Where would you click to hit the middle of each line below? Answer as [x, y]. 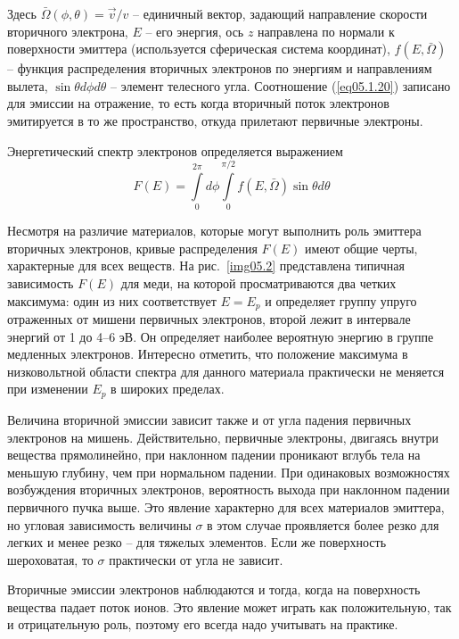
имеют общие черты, [361, 248]
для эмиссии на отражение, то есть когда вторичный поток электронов [198, 103]
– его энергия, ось [195, 31]
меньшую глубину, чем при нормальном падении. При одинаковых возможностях [229, 472]
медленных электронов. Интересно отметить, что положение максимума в [208, 354]
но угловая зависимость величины [99, 524]
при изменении [48, 389]
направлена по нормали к [326, 31]
